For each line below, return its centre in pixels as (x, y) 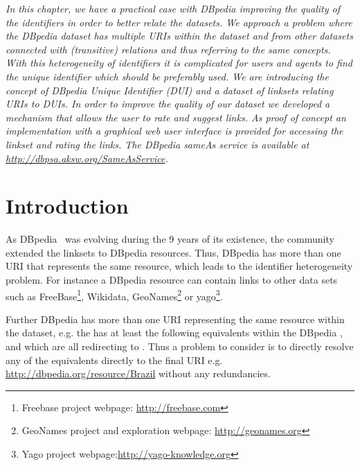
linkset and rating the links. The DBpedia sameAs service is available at (157, 144)
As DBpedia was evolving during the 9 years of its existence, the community (170, 239)
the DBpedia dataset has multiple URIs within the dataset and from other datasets (179, 36)
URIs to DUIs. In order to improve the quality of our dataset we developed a (168, 104)
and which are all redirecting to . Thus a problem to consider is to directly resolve (180, 346)
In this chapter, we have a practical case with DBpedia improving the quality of (173, 8)
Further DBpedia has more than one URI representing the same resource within (175, 319)
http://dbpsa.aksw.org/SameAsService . (87, 158)
